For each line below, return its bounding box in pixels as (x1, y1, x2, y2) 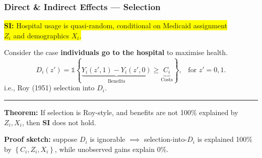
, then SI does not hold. (22, 117, 96, 127)
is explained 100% (197, 134, 252, 144)
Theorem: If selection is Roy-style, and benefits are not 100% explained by (4, 107, 238, 117)
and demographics (13, 30, 69, 40)
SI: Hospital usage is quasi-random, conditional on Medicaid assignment (4, 20, 228, 31)
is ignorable (90, 134, 125, 144)
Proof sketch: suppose (4, 134, 78, 144)
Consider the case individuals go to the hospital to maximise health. (4, 47, 228, 58)
